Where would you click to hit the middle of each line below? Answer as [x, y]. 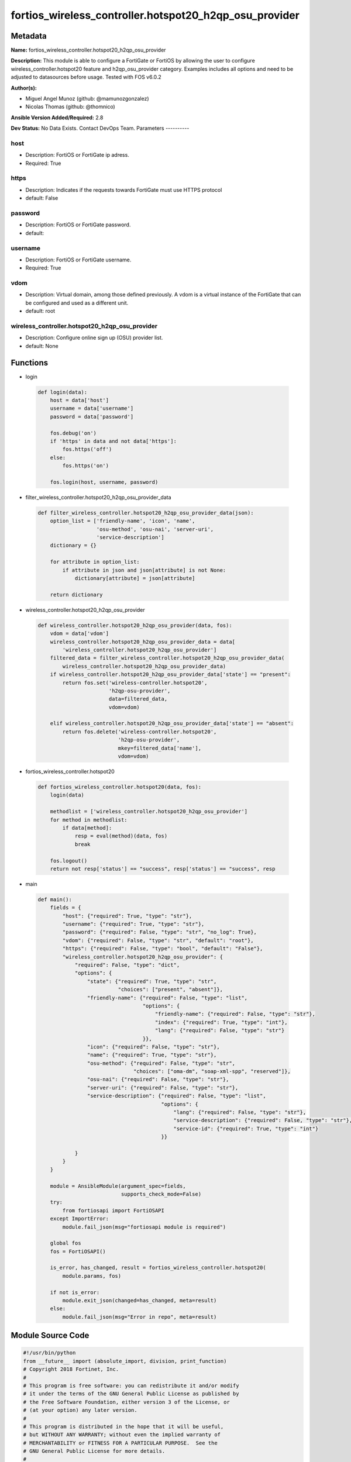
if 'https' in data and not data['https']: [113, 441]
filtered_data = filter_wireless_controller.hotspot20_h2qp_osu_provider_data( [167, 658]
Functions [30, 363]
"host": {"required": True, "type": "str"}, [127, 916]
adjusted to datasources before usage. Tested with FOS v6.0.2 [86, 77]
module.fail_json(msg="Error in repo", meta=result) [140, 1317]
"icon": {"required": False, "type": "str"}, [153, 1046]
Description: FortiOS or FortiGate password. [78, 225]
